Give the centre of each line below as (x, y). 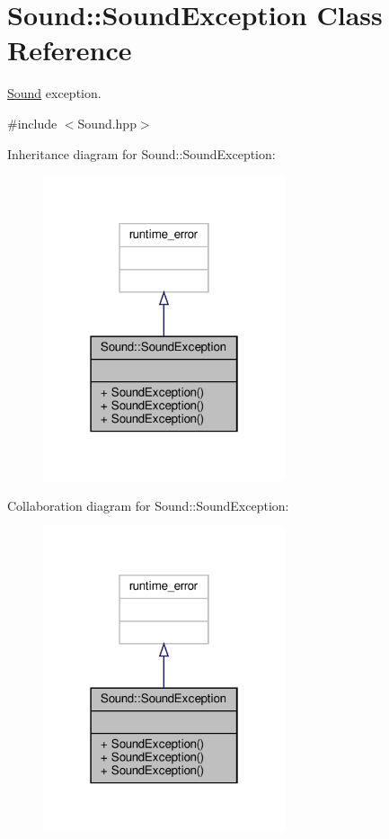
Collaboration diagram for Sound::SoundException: (148, 505)
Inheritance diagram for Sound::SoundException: (141, 153)
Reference (70, 50)
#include (32, 123)
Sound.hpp (107, 123)
